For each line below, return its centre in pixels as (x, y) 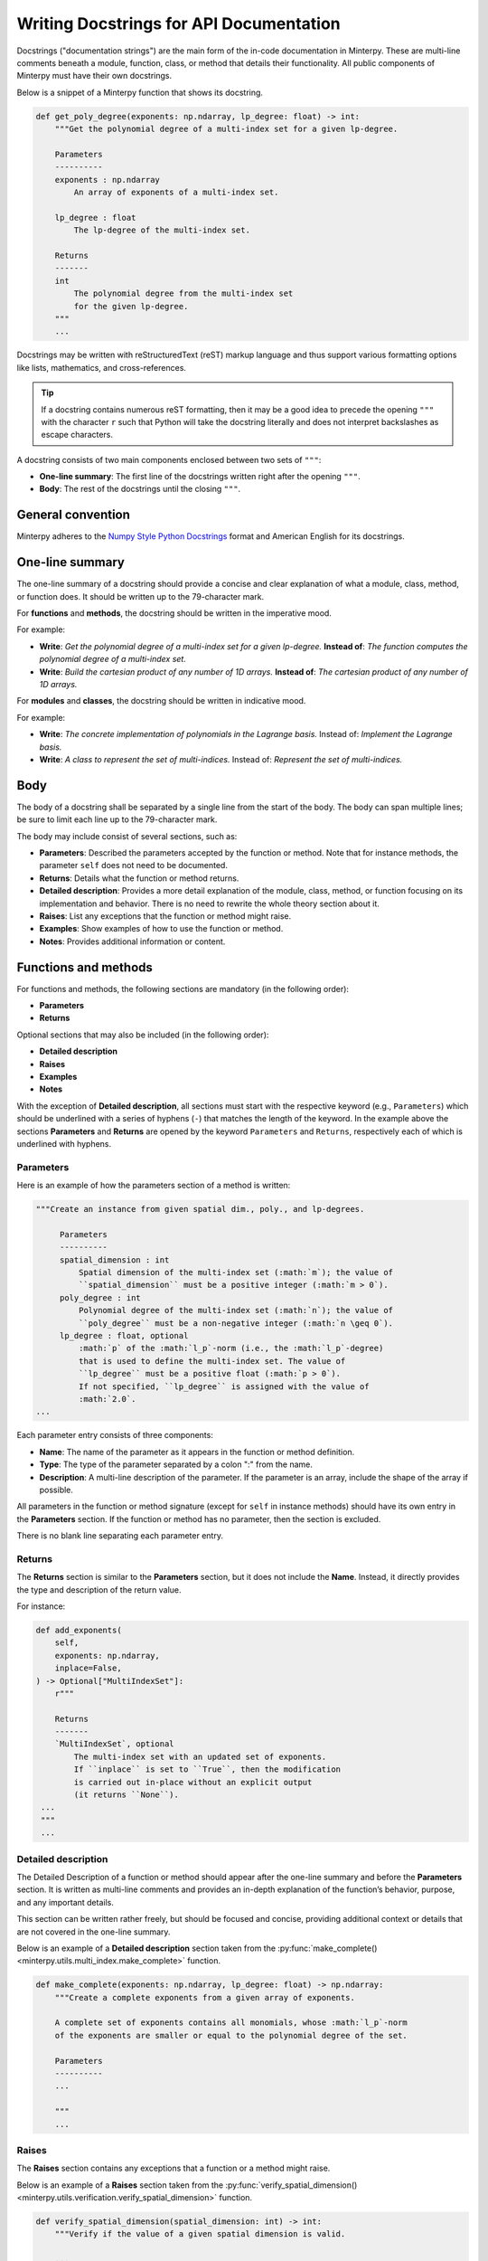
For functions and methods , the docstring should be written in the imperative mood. (174, 613)
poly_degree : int (100, 1297)
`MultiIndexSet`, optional (115, 1744)
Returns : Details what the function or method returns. (139, 878)
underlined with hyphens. (64, 1143)
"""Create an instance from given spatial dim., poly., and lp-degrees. (200, 1209)
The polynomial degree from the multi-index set (183, 293)
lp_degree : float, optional (124, 1335)
